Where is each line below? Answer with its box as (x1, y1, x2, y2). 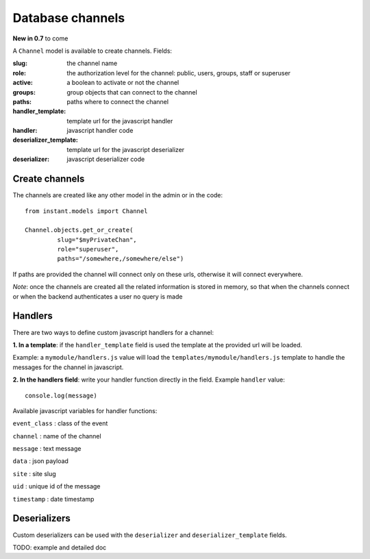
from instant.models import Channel (25, 207, 148, 215)
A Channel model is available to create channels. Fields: (12, 47, 173, 55)
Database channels (12, 10, 125, 25)
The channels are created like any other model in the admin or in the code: (12, 191, 223, 199)
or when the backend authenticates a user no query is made (12, 292, 183, 301)
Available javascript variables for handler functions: (12, 406, 158, 414)
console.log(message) (25, 391, 97, 399)
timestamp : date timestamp (12, 495, 95, 503)
